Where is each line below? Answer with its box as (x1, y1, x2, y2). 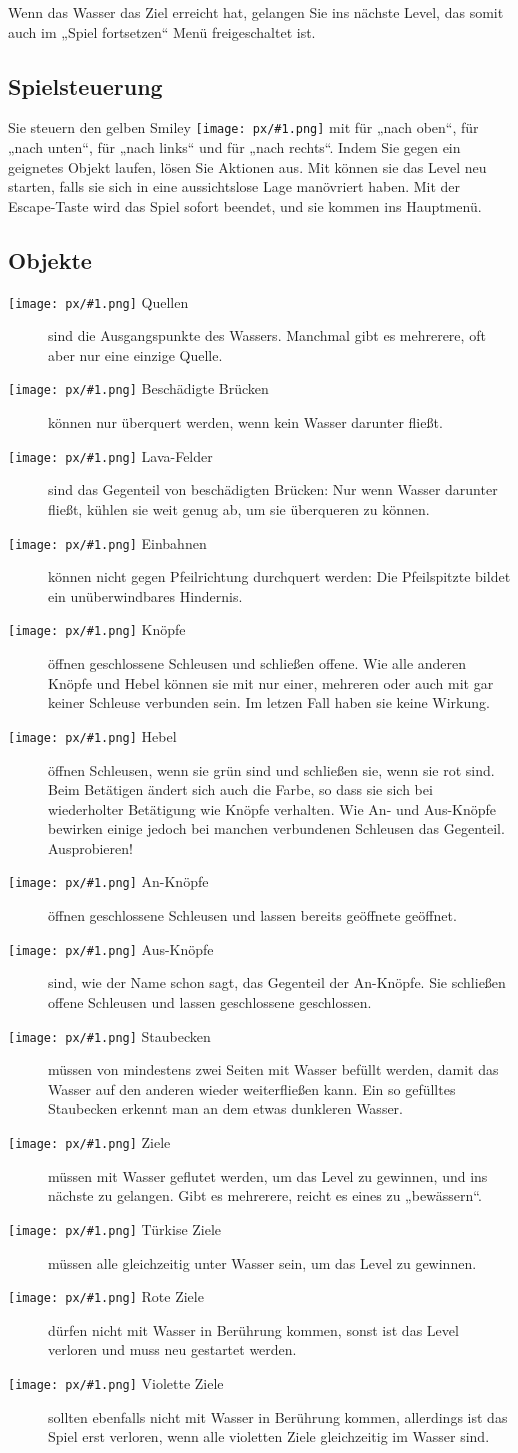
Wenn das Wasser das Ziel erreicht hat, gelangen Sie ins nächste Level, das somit (8, 2, 504, 22)
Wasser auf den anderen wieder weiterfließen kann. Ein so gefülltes (48, 1078, 456, 1099)
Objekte (8, 244, 92, 275)
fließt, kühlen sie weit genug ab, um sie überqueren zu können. (48, 498, 430, 519)
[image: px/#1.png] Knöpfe (8, 619, 186, 640)
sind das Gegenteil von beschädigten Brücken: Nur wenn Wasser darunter (48, 479, 498, 500)
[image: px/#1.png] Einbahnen (8, 532, 207, 553)
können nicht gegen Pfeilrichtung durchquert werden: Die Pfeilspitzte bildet (48, 566, 511, 587)
